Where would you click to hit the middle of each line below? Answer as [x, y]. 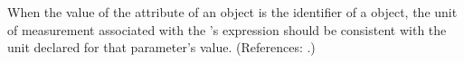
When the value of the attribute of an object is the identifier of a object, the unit [232, 12]
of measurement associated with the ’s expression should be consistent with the [227, 29]
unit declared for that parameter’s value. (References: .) [161, 47]
